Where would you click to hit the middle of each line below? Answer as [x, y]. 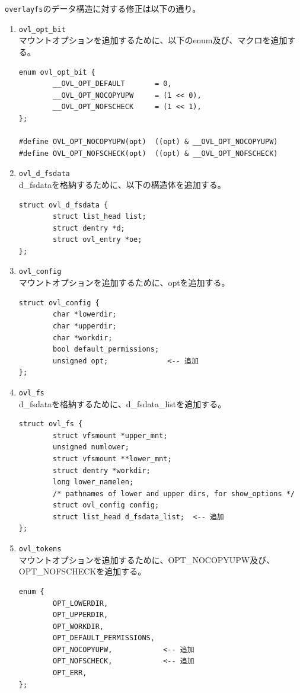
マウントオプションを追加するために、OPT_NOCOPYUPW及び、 [147, 559]
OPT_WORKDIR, [78, 626]
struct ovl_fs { [51, 424]
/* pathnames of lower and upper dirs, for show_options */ [174, 494]
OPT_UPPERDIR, [81, 615]
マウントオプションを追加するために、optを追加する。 [124, 282]
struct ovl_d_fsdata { [63, 205]
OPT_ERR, [70, 673]
